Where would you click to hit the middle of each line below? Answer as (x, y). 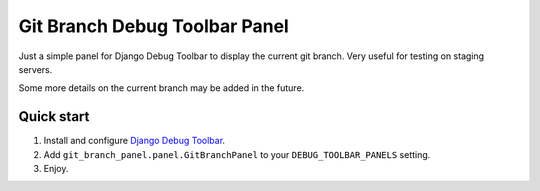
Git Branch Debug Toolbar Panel (153, 26)
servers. (35, 69)
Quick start (54, 116)
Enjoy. (56, 169)
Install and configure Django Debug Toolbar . (134, 141)
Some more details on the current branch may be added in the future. (161, 88)
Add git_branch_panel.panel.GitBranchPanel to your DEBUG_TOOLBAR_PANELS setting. (237, 154)
